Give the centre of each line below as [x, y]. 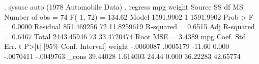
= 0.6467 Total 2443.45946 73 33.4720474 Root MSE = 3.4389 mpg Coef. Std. [126, 36]
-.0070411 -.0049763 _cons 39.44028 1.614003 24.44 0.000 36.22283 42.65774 [122, 56]
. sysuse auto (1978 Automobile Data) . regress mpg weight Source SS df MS [124, 7]
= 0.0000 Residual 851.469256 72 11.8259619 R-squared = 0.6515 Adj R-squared [129, 26]
